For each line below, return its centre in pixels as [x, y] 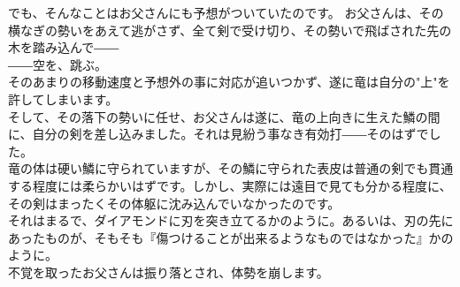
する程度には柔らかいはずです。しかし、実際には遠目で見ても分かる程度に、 [230, 185]
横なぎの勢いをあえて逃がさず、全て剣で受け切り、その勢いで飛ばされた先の [230, 30]
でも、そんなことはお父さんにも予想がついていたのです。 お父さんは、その [226, 12]
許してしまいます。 [63, 98]
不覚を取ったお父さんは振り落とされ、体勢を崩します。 [169, 272]
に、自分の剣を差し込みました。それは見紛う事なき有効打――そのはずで [218, 134]
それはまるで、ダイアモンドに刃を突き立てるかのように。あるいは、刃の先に [231, 220]
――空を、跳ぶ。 [57, 64]
